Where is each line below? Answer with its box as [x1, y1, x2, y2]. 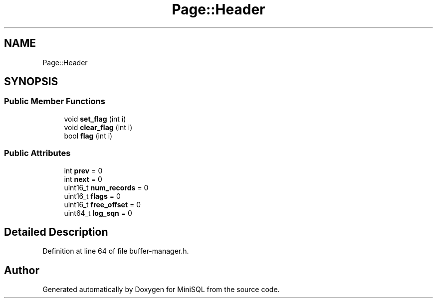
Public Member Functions [4, 96, 105, 107]
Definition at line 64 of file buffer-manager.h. [42, 247, 189, 256]
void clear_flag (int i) [64, 123, 133, 132]
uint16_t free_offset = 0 [64, 200, 141, 209]
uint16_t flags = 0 [64, 191, 121, 200]
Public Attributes [4, 148, 71, 158]
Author [4, 264, 39, 277]
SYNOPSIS [4, 75, 58, 88]
